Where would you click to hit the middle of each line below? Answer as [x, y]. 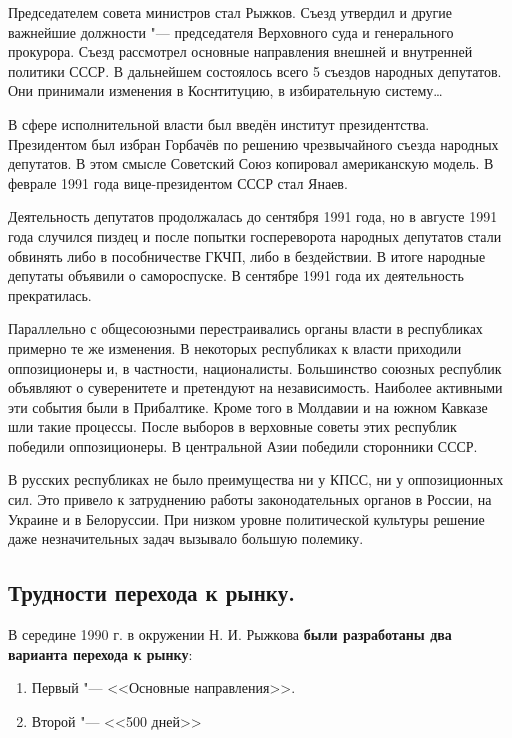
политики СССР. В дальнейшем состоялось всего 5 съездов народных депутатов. [255, 70]
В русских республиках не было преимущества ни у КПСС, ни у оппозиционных [256, 479]
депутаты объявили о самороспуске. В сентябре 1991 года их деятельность [236, 275]
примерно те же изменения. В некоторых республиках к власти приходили [235, 347]
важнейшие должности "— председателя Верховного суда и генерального [231, 31]
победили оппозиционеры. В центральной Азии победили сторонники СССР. [243, 445]
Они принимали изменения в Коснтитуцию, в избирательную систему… [225, 90]
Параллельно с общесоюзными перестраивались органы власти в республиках [245, 328]
